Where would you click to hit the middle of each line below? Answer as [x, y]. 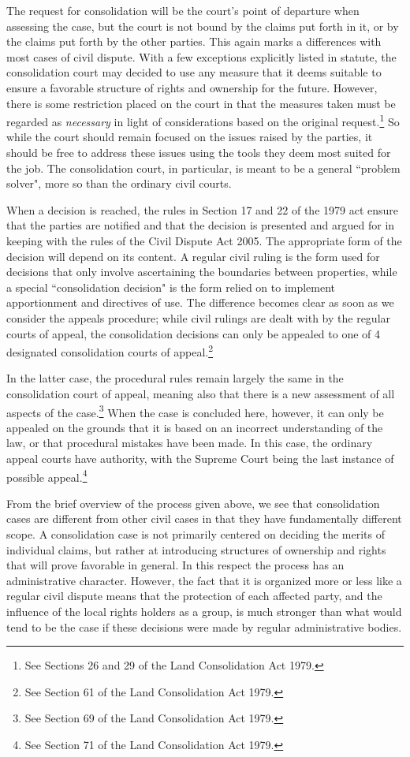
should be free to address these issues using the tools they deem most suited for [199, 152]
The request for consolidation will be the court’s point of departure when [183, 10]
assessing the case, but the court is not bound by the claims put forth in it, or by [203, 26]
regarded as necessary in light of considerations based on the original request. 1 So [203, 120]
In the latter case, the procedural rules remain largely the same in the [175, 378]
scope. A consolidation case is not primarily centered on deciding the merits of [196, 534]
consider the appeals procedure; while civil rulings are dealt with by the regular [199, 317]
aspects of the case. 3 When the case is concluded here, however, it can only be [195, 411]
